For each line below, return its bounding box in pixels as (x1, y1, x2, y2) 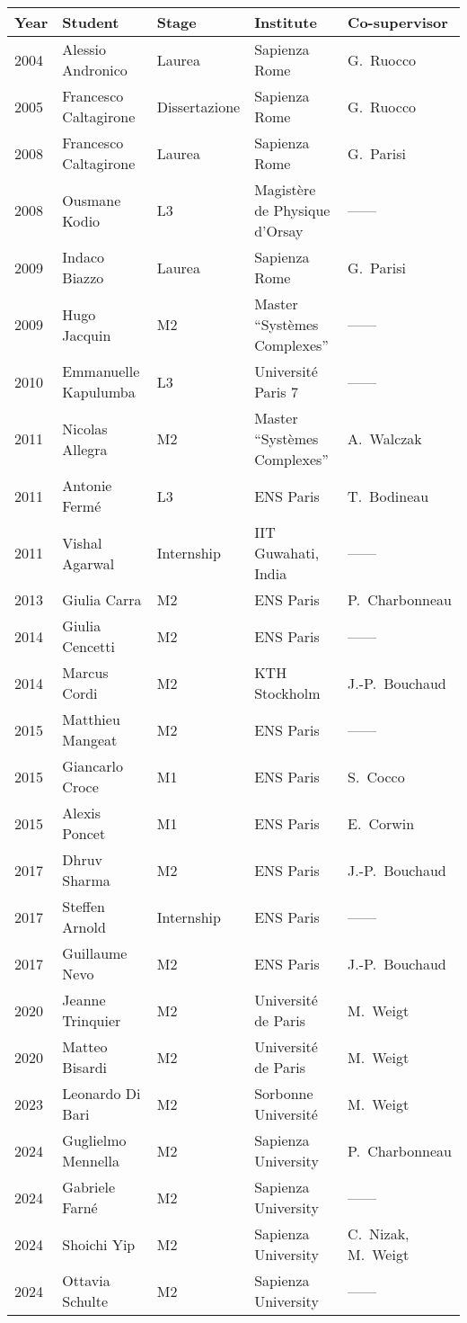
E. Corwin (348, 812, 415, 834)
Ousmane (62, 189, 121, 210)
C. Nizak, (348, 1223, 410, 1244)
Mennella (62, 1150, 119, 1171)
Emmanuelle (62, 361, 140, 381)
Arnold (62, 916, 106, 937)
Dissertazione (156, 95, 241, 117)
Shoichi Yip (62, 1233, 136, 1255)
